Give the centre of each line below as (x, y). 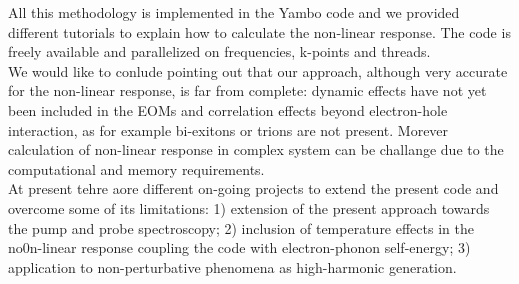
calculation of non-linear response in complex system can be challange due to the (256, 149)
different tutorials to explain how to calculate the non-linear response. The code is (259, 31)
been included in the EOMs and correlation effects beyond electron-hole (228, 109)
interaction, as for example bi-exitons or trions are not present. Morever (228, 129)
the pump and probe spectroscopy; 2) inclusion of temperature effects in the (241, 227)
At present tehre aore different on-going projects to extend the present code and (253, 188)
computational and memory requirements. (136, 168)
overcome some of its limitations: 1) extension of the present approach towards (249, 207)
